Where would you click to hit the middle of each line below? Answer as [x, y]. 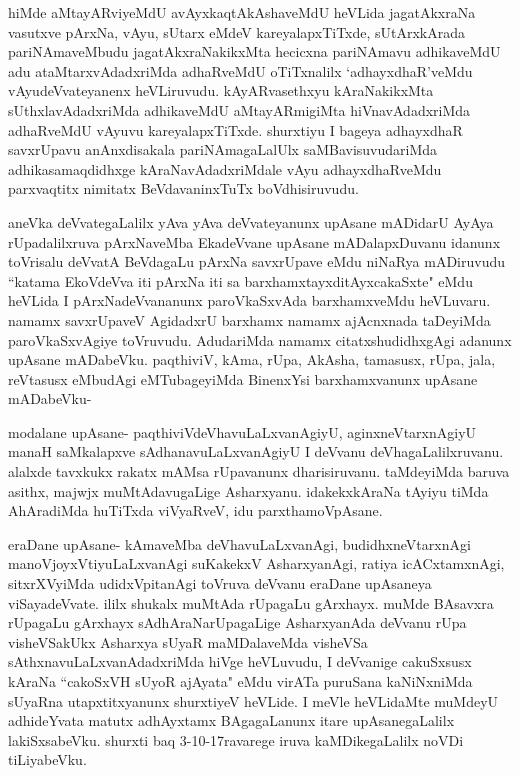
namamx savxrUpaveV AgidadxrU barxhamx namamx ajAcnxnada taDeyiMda [249, 319]
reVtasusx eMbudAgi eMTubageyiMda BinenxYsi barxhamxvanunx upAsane [243, 378]
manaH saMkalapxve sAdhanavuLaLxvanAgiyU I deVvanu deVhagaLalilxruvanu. [256, 451]
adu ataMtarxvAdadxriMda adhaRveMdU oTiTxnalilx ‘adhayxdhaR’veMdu [240, 70]
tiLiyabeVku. [47, 759]
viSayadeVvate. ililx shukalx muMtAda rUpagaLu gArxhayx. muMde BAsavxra [251, 602]
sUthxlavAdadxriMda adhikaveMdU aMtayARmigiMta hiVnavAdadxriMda [239, 109]
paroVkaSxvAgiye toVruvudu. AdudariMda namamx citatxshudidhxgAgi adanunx [260, 339]
